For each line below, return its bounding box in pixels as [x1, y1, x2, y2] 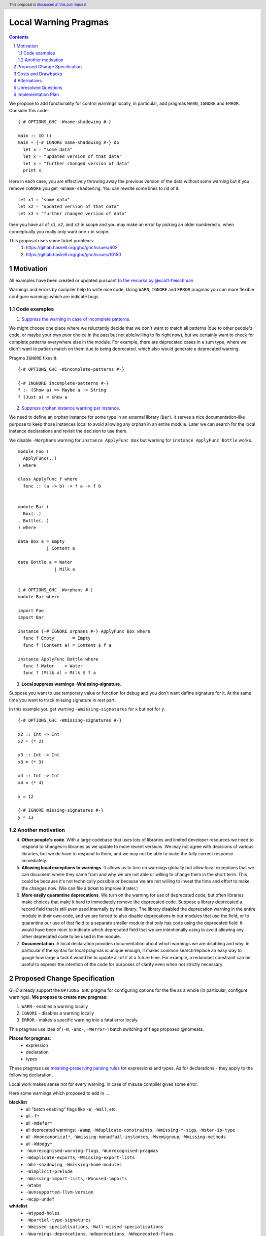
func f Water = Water [23, 663, 83, 668]
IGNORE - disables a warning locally [21, 1010, 95, 1016]
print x [23, 167, 41, 173]
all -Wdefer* [26, 1120, 53, 1126]
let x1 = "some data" [18, 197, 70, 203]
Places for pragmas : [9, 1035, 51, 1041]
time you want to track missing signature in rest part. [9, 697, 116, 703]
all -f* [26, 1113, 39, 1119]
